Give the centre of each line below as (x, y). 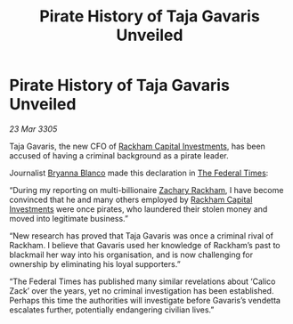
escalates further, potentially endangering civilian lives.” (112, 310)
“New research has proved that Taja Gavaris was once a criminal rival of (142, 235)
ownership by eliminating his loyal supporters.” (95, 263)
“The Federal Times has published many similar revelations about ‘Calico (142, 281)
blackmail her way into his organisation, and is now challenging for (131, 255)
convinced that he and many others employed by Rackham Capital (131, 199)
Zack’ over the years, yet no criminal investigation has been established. (142, 290)
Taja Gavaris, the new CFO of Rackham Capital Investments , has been (137, 146)
